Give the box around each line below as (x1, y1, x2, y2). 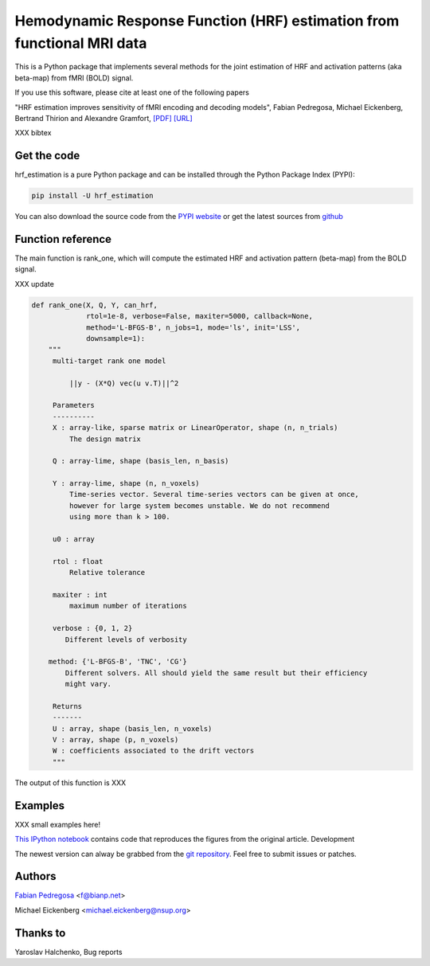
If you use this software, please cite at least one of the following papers (14, 88, 250, 97)
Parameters (52, 401, 96, 410)
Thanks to (14, 926, 66, 940)
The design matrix (68, 434, 141, 444)
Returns (52, 702, 83, 710)
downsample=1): (86, 334, 146, 343)
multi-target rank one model (52, 356, 166, 366)
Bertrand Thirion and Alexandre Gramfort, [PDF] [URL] (14, 113, 193, 123)
